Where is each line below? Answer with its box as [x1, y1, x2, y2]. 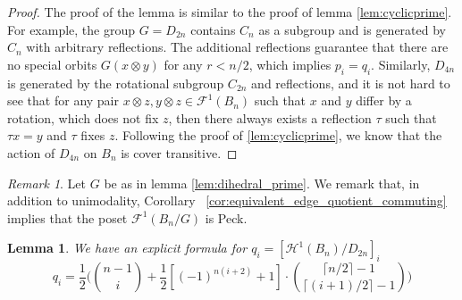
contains [190, 20, 236, 38]
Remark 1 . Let [7, 173, 87, 192]
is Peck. [205, 208, 248, 227]
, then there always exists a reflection [168, 108, 372, 127]
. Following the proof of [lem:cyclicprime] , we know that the [114, 126, 442, 145]
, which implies [248, 54, 332, 73]
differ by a [356, 91, 412, 110]
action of [7, 143, 55, 162]
